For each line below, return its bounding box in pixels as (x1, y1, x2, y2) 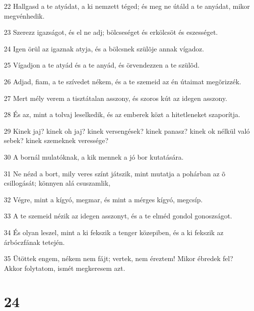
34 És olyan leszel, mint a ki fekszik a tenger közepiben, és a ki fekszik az (4, 227, 224, 237)
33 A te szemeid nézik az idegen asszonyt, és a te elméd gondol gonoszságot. (4, 211, 232, 221)
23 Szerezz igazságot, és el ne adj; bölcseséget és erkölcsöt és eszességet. (4, 27, 218, 37)
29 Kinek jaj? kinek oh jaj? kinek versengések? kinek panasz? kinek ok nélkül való (4, 125, 250, 136)
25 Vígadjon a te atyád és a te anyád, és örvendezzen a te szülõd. (4, 60, 200, 70)
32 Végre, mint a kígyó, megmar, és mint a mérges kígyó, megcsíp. (4, 194, 203, 204)
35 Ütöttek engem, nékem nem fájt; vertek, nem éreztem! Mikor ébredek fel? (4, 253, 233, 263)
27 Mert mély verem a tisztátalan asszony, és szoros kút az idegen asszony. (4, 93, 228, 103)
